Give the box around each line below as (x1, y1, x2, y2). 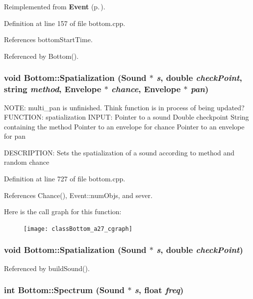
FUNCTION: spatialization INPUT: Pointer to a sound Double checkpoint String (4, 112, 249, 122)
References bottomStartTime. (4, 34, 93, 45)
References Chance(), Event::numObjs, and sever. (4, 190, 152, 200)
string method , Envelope (4, 83, 101, 95)
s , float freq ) (134, 284, 184, 296)
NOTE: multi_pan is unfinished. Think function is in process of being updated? (4, 102, 245, 112)
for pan (4, 131, 26, 141)
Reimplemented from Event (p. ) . (4, 1, 105, 11)
